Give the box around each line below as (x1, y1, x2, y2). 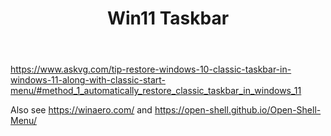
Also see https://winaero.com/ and (10, 104, 153, 116)
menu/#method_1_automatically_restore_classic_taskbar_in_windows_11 (10, 85, 302, 97)
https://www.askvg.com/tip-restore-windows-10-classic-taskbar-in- (10, 63, 292, 76)
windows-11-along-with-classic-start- (10, 74, 167, 86)
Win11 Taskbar (106, 7, 230, 30)
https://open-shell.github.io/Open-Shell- (154, 104, 322, 116)
